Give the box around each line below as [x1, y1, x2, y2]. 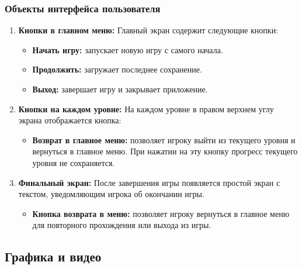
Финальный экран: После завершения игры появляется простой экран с [18, 176, 280, 188]
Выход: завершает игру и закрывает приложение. [32, 83, 208, 95]
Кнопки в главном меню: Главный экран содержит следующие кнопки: [18, 24, 279, 36]
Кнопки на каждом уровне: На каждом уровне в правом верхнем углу [18, 102, 274, 115]
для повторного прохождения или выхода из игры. [32, 219, 211, 231]
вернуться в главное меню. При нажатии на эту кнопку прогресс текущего [32, 145, 298, 157]
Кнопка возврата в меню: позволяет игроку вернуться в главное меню [32, 207, 290, 219]
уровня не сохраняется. [32, 156, 115, 168]
